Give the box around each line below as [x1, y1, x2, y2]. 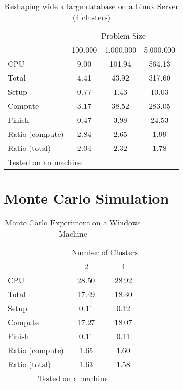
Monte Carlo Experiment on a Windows [5, 217, 141, 228]
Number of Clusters [71, 246, 138, 258]
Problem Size [101, 30, 146, 41]
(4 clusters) [72, 12, 111, 23]
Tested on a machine [38, 373, 108, 384]
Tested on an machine [8, 156, 82, 167]
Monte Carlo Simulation [4, 188, 169, 208]
